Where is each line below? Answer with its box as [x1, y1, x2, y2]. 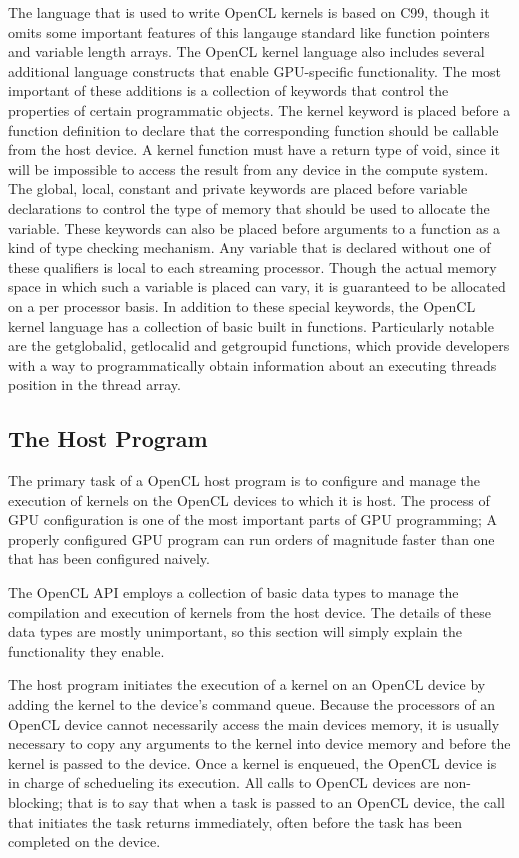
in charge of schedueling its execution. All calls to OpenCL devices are [8, 772, 440, 793]
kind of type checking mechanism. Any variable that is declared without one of [8, 237, 491, 258]
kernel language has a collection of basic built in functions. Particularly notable [8, 315, 494, 336]
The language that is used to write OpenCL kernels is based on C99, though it [8, 2, 490, 22]
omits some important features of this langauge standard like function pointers [8, 21, 490, 42]
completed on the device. [8, 831, 161, 852]
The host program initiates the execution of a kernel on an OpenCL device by [8, 674, 486, 695]
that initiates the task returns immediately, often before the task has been [8, 811, 462, 832]
